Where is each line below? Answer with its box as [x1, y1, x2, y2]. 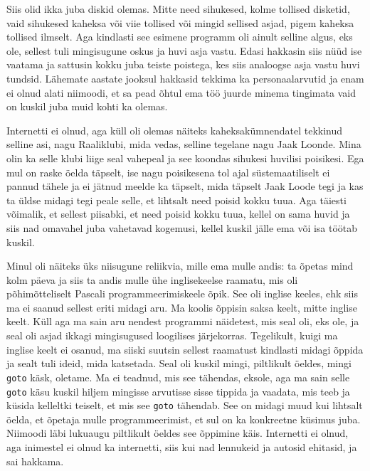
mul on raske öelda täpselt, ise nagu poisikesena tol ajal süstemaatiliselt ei [6, 164, 330, 179]
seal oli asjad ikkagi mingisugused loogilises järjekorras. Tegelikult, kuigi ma [6, 328, 338, 343]
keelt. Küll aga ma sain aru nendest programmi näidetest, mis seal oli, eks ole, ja [6, 314, 359, 329]
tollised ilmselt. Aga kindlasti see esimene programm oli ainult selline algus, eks [6, 29, 353, 44]
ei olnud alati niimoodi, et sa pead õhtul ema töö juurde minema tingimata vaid [6, 85, 356, 100]
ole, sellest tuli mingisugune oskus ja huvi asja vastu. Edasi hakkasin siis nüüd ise [6, 43, 362, 58]
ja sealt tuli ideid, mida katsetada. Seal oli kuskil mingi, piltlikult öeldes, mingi [6, 356, 351, 371]
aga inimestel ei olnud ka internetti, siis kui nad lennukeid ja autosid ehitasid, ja [6, 440, 357, 454]
